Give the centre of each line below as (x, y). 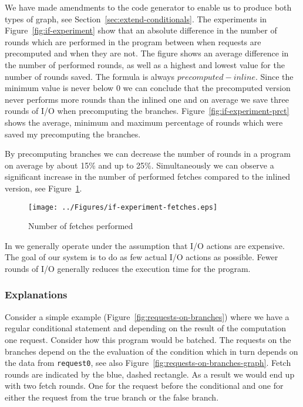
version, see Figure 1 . (43, 188)
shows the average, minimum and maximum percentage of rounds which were (144, 122)
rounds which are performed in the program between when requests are (133, 41)
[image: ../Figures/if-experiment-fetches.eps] (123, 207)
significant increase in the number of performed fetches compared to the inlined (148, 176)
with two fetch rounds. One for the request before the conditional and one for (144, 386)
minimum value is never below (59, 88)
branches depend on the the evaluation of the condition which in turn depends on (151, 351)
